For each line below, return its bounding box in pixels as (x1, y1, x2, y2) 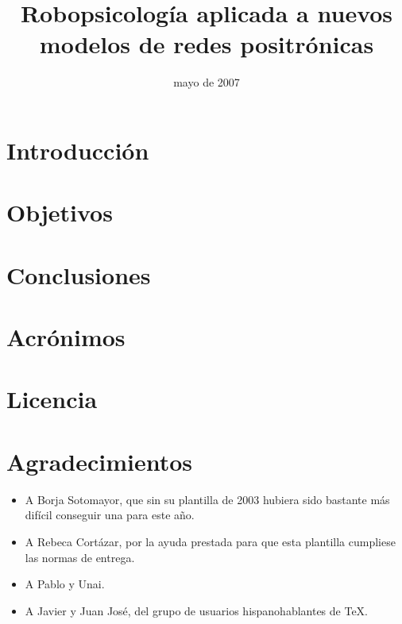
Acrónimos (6, 321, 126, 353)
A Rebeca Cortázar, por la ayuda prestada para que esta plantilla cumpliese (25, 533, 396, 549)
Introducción (6, 133, 149, 166)
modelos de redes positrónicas (39, 28, 374, 60)
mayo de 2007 (173, 74, 240, 91)
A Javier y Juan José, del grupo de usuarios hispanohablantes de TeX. (25, 602, 369, 618)
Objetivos (6, 196, 113, 229)
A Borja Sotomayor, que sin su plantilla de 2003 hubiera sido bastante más (25, 491, 390, 507)
